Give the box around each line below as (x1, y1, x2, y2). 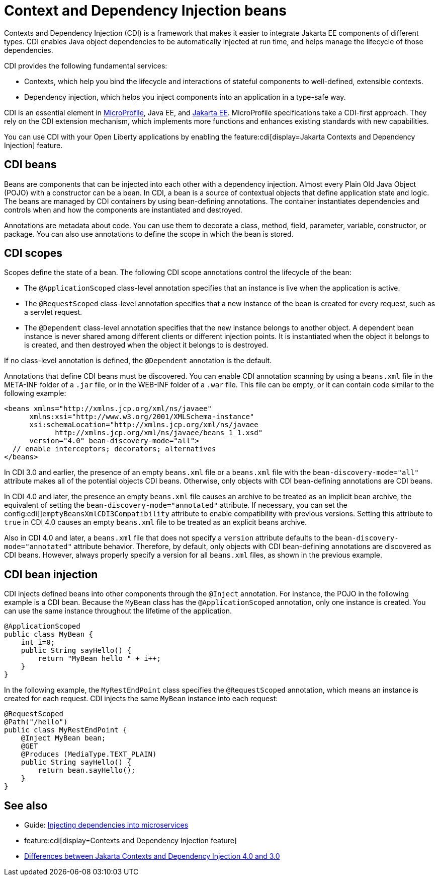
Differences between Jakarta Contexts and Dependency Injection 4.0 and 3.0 (24, 852, 280, 861)
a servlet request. (24, 308, 82, 317)
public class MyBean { (4, 630, 94, 639)
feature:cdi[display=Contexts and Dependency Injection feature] (24, 836, 237, 845)
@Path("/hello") (4, 718, 68, 726)
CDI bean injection (4, 568, 98, 581)
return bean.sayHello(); (38, 766, 136, 775)
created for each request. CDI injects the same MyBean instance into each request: (4, 694, 278, 703)
